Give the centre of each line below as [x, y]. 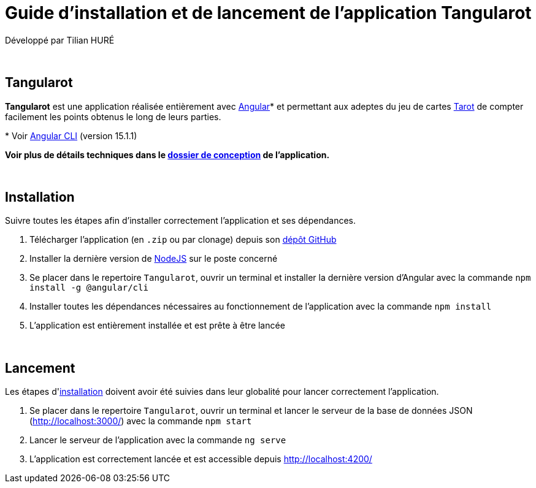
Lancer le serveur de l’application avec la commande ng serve [158, 440]
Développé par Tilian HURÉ [60, 40]
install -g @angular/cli [89, 288]
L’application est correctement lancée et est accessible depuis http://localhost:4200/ [201, 459]
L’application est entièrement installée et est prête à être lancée [157, 326]
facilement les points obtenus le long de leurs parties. [113, 116]
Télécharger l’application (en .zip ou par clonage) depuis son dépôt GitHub [183, 240]
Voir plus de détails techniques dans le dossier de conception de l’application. [167, 154]
